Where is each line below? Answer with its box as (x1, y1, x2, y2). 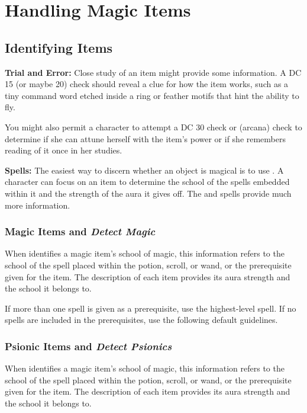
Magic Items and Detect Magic (5, 224, 156, 239)
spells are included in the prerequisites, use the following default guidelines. (5, 313, 278, 326)
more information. (5, 199, 70, 211)
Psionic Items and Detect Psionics (5, 338, 172, 353)
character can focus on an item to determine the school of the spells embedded (5, 175, 290, 188)
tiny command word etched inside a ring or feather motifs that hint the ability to (5, 89, 299, 101)
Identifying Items (5, 38, 113, 56)
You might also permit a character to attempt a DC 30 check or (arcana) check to (5, 120, 302, 133)
